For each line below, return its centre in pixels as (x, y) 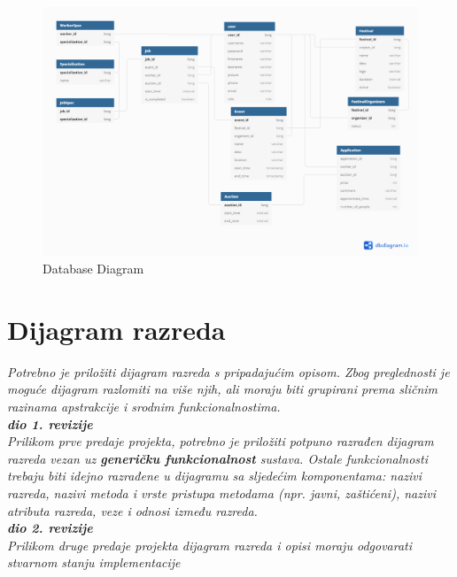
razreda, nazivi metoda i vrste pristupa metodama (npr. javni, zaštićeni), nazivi (221, 493)
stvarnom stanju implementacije (94, 562)
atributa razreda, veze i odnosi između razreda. (132, 510)
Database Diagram (93, 269)
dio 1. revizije (50, 423)
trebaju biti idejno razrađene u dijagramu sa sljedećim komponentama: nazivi (215, 476)
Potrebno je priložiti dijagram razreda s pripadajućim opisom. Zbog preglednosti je (228, 371)
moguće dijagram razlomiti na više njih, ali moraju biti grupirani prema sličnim (223, 389)
